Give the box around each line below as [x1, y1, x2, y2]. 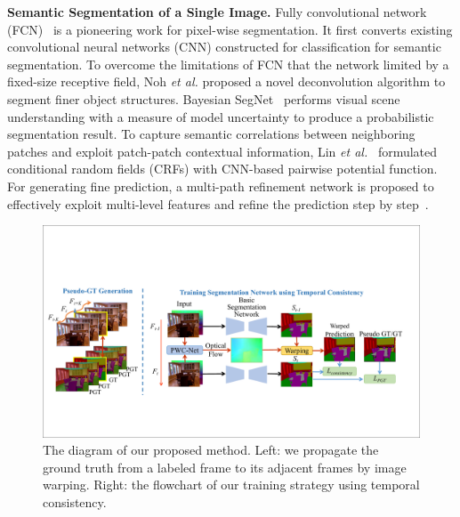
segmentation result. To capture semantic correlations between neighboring [7, 125, 416, 143]
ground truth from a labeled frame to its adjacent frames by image [43, 457, 407, 476]
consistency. [43, 493, 107, 511]
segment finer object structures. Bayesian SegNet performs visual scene [7, 89, 400, 108]
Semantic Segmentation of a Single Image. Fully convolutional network [7, 3, 427, 20]
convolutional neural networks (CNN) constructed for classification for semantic [7, 37, 441, 56]
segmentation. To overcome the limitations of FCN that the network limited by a [7, 54, 449, 73]
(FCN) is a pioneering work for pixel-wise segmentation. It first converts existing [7, 20, 453, 38]
